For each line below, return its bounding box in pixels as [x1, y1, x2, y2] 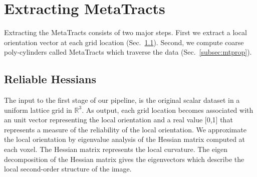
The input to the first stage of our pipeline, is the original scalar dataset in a [4, 95, 240, 105]
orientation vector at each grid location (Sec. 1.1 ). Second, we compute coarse [4, 37, 244, 47]
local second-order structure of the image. [4, 163, 132, 174]
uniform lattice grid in [4, 104, 72, 115]
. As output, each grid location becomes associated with [82, 104, 253, 115]
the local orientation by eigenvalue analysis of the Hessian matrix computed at [4, 134, 245, 144]
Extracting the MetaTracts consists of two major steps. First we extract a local [4, 27, 247, 38]
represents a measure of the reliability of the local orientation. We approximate [4, 124, 246, 134]
